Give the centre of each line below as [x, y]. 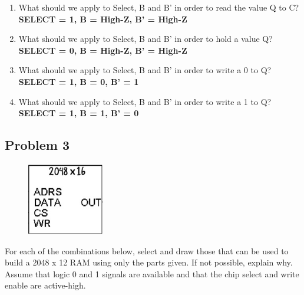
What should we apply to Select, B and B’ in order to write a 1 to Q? [145, 101]
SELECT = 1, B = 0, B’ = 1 [79, 81]
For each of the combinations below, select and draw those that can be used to [147, 250]
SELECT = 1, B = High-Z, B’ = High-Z [103, 19]
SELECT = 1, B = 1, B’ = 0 [79, 113]
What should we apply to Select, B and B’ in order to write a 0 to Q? [145, 70]
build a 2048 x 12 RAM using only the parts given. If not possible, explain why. [149, 262]
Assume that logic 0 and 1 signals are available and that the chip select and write [152, 273]
